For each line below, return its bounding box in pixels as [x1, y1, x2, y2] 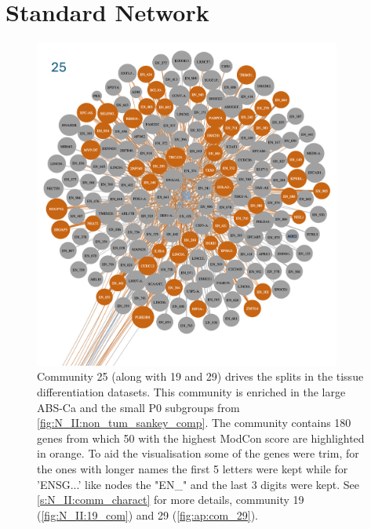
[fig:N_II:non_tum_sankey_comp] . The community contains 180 [37, 414, 351, 431]
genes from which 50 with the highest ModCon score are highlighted [37, 429, 365, 446]
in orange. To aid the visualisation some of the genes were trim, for [37, 445, 359, 462]
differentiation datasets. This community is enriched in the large [37, 384, 346, 400]
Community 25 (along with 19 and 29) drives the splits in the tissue [37, 368, 364, 385]
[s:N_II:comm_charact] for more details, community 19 [37, 491, 304, 508]
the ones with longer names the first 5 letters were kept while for [37, 461, 348, 477]
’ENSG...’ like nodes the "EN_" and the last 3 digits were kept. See [37, 476, 359, 492]
